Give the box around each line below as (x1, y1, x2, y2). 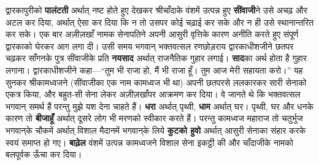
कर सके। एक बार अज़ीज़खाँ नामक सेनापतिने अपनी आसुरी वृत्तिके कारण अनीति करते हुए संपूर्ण (6, 28, 299, 40)
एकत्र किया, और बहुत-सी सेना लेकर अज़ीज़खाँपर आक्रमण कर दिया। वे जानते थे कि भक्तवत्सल (6, 88, 301, 101)
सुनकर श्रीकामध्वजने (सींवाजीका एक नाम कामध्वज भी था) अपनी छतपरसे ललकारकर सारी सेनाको (6, 75, 307, 88)
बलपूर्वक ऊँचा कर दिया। (6, 148, 82, 161)
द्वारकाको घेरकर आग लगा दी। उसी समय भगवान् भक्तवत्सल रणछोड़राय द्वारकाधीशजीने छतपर (6, 39, 294, 52)
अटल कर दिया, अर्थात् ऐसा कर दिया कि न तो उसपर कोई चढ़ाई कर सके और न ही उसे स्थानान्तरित (6, 15, 314, 28)
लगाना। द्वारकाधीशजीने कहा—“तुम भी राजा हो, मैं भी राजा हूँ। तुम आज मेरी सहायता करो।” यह (6, 63, 303, 76)
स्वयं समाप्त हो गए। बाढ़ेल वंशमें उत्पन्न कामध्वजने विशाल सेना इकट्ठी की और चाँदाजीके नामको (6, 136, 294, 148)
